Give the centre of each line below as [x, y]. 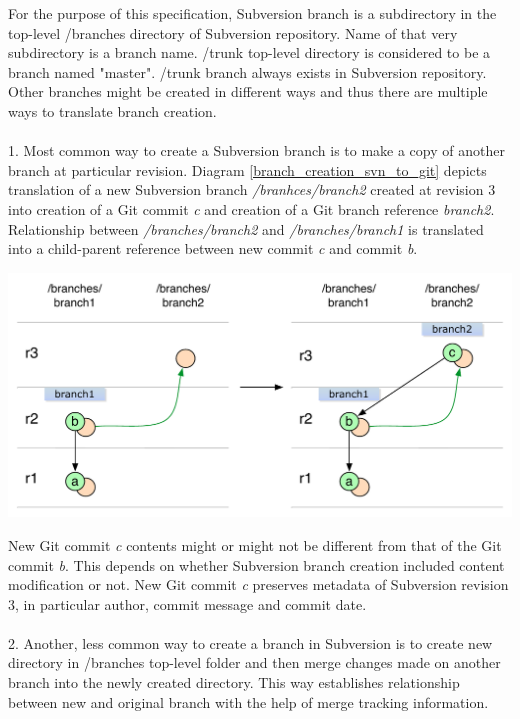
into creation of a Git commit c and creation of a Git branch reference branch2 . [251, 208]
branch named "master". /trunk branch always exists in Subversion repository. [247, 71]
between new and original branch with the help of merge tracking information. [248, 701]
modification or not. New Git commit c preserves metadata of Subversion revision [258, 584]
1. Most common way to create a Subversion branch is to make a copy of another [256, 150]
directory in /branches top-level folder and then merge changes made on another [254, 662]
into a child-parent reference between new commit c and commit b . [213, 248]
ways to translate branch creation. [112, 110]
